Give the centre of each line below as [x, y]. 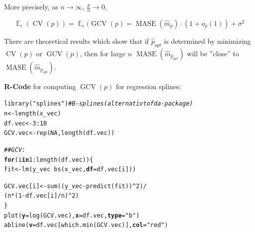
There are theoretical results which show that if [76, 41]
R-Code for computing [40, 86]
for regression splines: [148, 86]
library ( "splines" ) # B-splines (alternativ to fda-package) [99, 104]
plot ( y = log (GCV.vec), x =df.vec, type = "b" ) [72, 215]
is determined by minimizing [207, 41]
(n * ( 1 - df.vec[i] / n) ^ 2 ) [42, 196]
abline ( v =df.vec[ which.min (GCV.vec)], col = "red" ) [86, 225]
